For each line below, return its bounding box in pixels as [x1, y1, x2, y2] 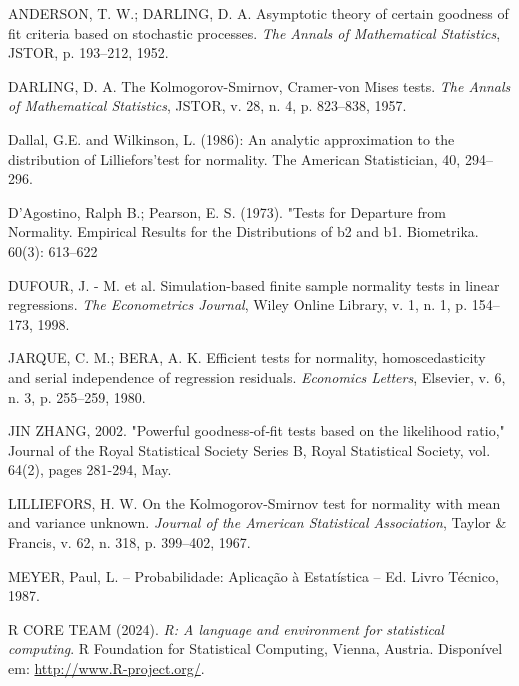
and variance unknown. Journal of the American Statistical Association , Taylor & [8, 512, 507, 533]
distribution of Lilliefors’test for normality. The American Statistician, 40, [8, 148, 461, 169]
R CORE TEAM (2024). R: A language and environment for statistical [8, 618, 444, 639]
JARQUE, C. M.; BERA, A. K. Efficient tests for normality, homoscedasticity [8, 347, 486, 368]
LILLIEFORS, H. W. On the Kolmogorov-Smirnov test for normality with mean [8, 492, 501, 513]
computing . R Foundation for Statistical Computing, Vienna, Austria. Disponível [8, 638, 503, 659]
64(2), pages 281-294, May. [8, 459, 172, 480]
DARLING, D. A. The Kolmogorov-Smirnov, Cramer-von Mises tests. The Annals [8, 75, 511, 96]
